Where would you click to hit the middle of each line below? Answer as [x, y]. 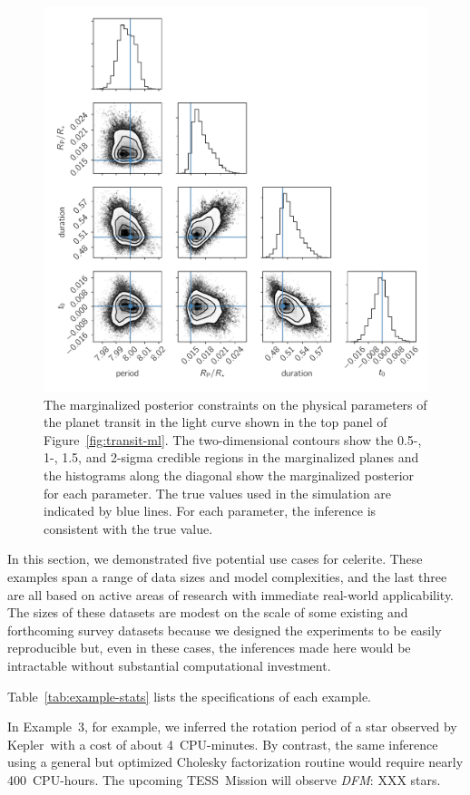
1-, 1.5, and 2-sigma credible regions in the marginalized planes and [231, 457]
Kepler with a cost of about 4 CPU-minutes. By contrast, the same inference [223, 744]
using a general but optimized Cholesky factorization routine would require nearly [235, 762]
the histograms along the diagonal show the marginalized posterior [229, 475]
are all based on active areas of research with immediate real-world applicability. [230, 594]
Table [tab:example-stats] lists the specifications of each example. [189, 696]
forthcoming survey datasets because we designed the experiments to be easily [225, 630]
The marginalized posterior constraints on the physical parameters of [235, 404]
